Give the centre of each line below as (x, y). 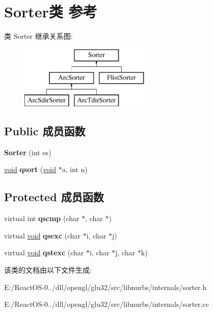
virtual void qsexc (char (43, 235)
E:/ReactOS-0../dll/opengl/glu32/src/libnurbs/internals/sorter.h (105, 287)
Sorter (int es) (28, 152)
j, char (125, 252)
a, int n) (75, 169)
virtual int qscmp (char (42, 218)
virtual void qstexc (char (44, 252)
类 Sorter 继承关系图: (38, 36)
